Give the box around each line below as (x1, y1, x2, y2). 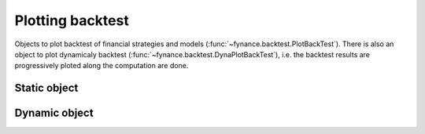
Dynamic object (14, 107, 94, 120)
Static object (14, 81, 79, 95)
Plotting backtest (14, 12, 129, 29)
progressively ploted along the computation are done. (14, 61, 189, 71)
